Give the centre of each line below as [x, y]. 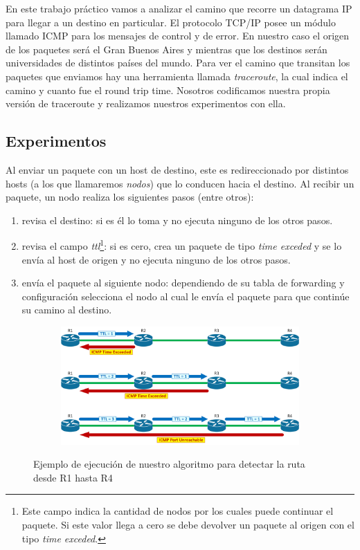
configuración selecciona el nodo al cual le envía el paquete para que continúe [186, 296]
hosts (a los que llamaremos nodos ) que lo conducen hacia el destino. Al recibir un [180, 183]
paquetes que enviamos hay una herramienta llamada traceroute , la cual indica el [177, 76]
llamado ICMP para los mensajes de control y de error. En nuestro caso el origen [178, 36]
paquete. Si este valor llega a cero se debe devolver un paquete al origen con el [188, 524]
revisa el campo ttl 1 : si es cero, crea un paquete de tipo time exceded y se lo [182, 245]
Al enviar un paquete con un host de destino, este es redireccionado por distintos [177, 169]
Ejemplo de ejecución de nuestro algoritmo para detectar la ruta [169, 464]
